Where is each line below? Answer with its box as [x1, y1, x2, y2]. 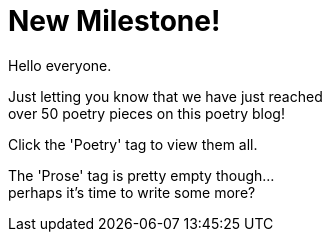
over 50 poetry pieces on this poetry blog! [8, 104, 285, 122]
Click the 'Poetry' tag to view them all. [8, 135, 258, 153]
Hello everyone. [8, 56, 112, 74]
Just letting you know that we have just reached [8, 87, 323, 105]
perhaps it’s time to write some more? [8, 183, 256, 201]
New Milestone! [8, 4, 221, 38]
